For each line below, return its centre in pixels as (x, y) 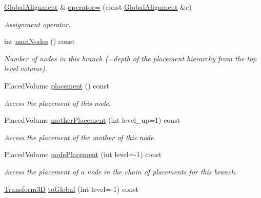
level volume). (26, 68)
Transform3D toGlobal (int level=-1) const (71, 189)
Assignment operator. (37, 24)
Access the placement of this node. (58, 103)
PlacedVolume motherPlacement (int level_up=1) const (92, 120)
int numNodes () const (39, 41)
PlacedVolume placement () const (57, 85)
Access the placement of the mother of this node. (80, 137)
